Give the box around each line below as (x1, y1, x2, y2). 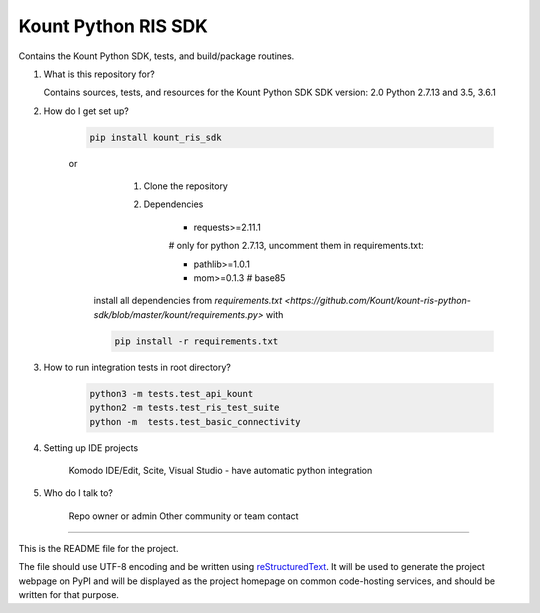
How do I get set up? (43, 105, 129, 117)
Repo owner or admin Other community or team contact (68, 510, 299, 522)
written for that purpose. (18, 589, 120, 601)
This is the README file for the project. (18, 543, 179, 555)
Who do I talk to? (43, 487, 114, 499)
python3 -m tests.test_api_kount (89, 388, 254, 399)
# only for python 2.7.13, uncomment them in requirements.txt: (168, 240, 424, 252)
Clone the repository (143, 180, 229, 192)
